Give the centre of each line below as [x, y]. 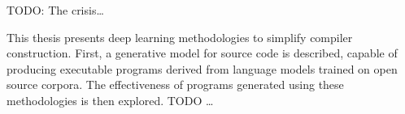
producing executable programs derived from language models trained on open [202, 68]
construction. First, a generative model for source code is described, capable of [202, 53]
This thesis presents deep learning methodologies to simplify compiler [180, 37]
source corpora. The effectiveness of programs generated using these [175, 84]
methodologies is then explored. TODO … [110, 100]
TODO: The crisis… [55, 10]
